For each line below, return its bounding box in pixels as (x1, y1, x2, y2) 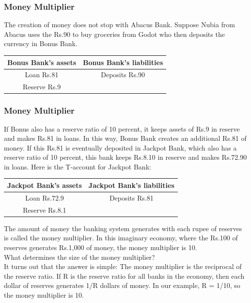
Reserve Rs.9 (22, 82, 61, 92)
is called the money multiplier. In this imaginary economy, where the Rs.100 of (4, 233, 238, 243)
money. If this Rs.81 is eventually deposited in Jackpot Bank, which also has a (4, 142, 237, 152)
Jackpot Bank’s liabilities (88, 180, 174, 190)
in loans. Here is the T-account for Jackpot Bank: (4, 161, 151, 171)
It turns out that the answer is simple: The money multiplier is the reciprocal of (4, 261, 242, 271)
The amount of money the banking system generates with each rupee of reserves (4, 223, 242, 233)
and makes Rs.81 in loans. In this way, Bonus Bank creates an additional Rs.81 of (4, 133, 247, 143)
